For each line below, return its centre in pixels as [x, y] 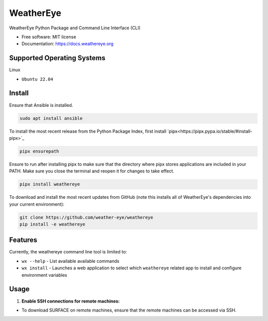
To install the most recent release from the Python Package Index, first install [88, 131]
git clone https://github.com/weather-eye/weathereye [86, 217]
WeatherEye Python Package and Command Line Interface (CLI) [75, 28]
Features [23, 240]
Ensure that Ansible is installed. [41, 105]
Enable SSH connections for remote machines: [71, 301]
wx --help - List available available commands [70, 261]
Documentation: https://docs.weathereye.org [67, 44]
